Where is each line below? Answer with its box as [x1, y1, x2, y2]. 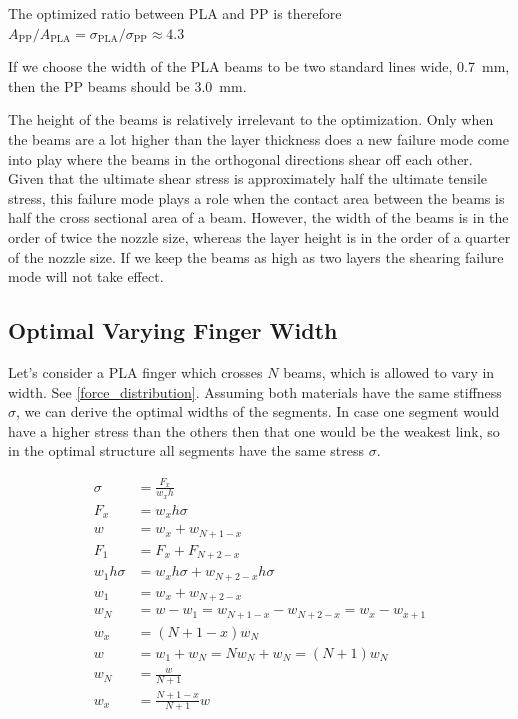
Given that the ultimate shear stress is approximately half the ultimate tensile [8, 168, 487, 189]
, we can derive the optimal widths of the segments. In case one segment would [16, 401, 500, 422]
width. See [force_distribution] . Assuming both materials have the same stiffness [8, 381, 502, 402]
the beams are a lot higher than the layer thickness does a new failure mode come [8, 128, 509, 149]
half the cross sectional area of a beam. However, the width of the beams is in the [8, 207, 509, 228]
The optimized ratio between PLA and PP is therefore [8, 3, 342, 23]
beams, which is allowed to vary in [283, 361, 495, 382]
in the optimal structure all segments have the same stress [8, 440, 365, 461]
